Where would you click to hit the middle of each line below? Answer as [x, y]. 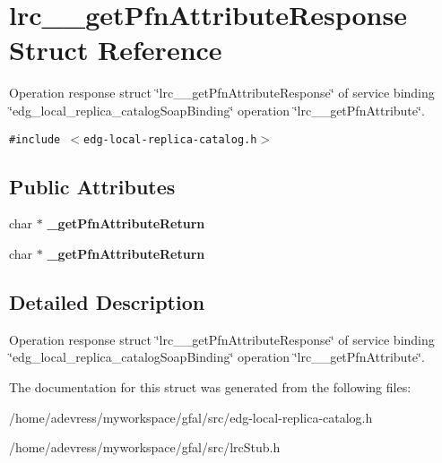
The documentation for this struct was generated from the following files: [210, 386]
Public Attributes [92, 186]
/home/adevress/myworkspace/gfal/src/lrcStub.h [145, 447]
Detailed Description [107, 301]
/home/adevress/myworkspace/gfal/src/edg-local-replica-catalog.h [191, 417]
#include [35, 139]
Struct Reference [116, 50]
